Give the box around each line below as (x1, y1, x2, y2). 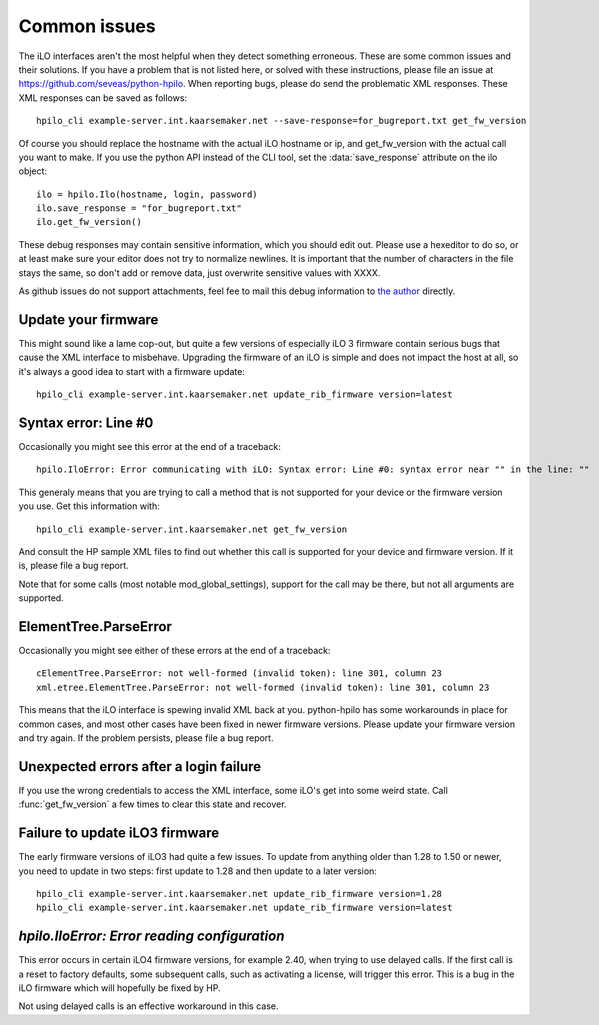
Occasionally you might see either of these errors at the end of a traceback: (18, 645, 331, 657)
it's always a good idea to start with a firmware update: (18, 365, 245, 377)
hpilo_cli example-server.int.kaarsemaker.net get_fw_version (36, 523, 348, 535)
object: (18, 165, 48, 177)
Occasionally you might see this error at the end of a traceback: (18, 441, 282, 452)
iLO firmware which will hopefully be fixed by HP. (18, 982, 222, 994)
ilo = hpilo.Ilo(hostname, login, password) (36, 188, 259, 200)
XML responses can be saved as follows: (18, 91, 188, 104)
